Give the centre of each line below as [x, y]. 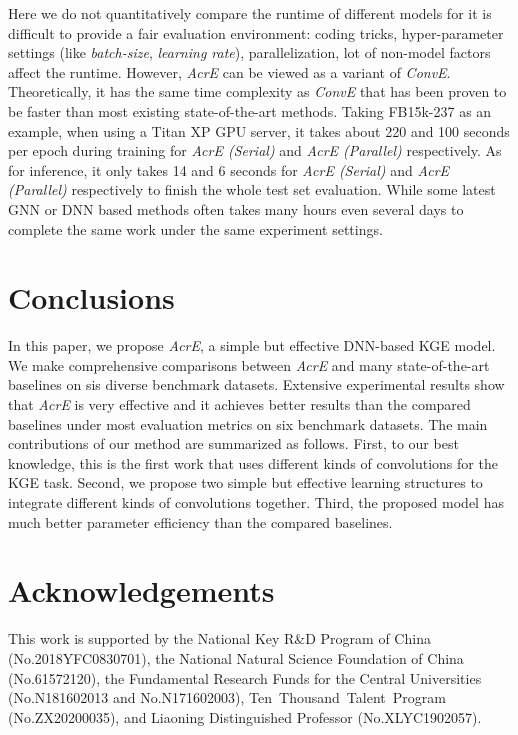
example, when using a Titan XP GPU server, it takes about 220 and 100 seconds [259, 130]
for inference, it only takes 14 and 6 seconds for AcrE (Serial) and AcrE [229, 169]
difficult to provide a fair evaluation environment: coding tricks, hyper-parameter [256, 32]
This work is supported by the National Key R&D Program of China [219, 638]
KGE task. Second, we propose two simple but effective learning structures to [245, 482]
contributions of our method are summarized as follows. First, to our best [233, 443]
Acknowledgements [141, 590]
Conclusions [91, 297]
